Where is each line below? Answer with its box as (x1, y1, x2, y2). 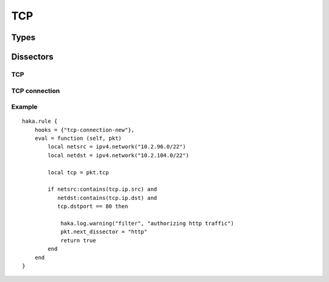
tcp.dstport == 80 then (57, 203, 129, 210)
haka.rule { (22, 118, 58, 125)
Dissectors (11, 52, 54, 62)
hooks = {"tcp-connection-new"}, (34, 126, 135, 133)
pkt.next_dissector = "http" (60, 229, 147, 235)
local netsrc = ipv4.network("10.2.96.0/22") (48, 143, 186, 150)
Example (11, 103, 38, 111)
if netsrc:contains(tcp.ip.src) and (48, 186, 158, 193)
